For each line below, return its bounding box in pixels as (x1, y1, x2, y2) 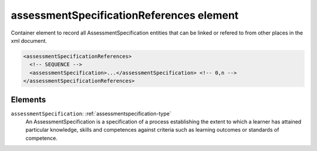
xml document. (11, 37, 47, 44)
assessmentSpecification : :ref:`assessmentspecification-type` (11, 110, 171, 117)
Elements (11, 94, 46, 105)
